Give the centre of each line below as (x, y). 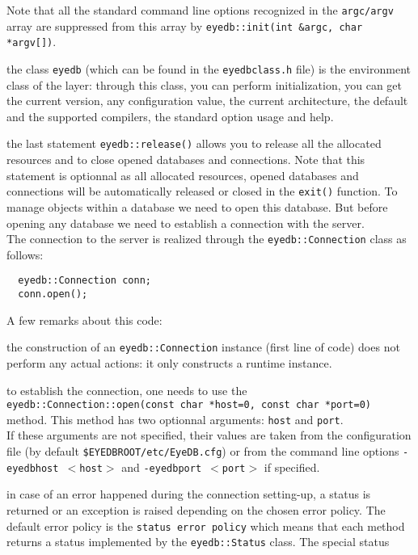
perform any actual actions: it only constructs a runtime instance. (169, 362)
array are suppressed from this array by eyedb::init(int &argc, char (185, 25)
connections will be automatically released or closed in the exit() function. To (202, 191)
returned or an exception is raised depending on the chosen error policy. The (196, 509)
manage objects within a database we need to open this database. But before (197, 206)
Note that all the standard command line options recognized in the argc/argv (200, 10)
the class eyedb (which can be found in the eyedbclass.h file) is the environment (209, 68)
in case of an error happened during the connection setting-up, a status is (189, 494)
